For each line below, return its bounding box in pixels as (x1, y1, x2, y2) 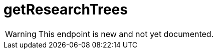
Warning (5, 28, 37, 39)
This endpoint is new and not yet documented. (38, 28, 214, 39)
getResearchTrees (4, 1, 128, 18)
